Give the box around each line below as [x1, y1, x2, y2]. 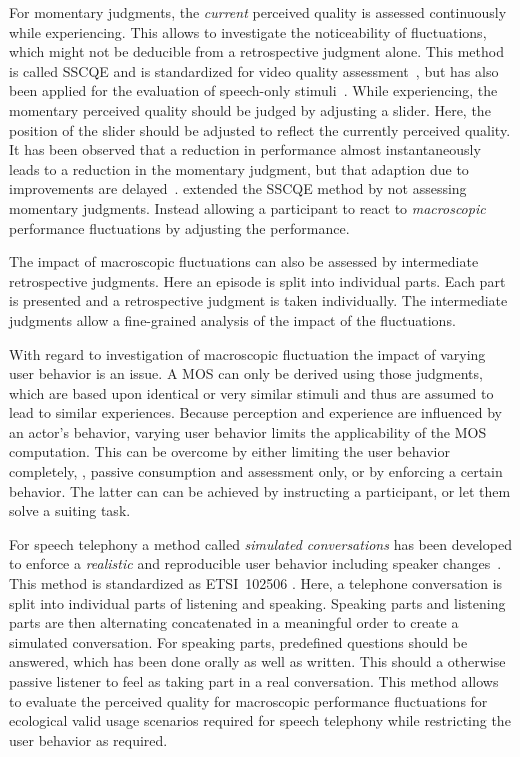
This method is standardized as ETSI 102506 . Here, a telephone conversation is [9, 573, 503, 594]
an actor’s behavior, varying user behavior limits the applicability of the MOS [9, 421, 487, 442]
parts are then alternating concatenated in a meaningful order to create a [9, 612, 459, 633]
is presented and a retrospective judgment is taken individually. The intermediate [9, 290, 508, 311]
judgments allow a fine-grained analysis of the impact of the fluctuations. [9, 309, 456, 330]
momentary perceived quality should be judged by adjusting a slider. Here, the [9, 99, 491, 120]
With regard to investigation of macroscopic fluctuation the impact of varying [9, 343, 486, 364]
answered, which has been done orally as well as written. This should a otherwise [9, 651, 506, 672]
